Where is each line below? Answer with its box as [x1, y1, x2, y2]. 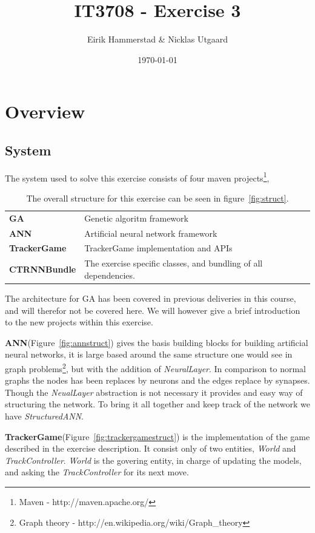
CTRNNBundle [9, 263, 76, 276]
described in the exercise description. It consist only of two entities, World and [5, 442, 296, 455]
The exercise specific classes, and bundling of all [84, 257, 263, 270]
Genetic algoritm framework [84, 211, 188, 224]
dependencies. [84, 268, 135, 281]
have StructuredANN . [5, 410, 84, 423]
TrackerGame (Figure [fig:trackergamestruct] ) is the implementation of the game [5, 430, 310, 443]
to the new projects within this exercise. [5, 316, 153, 328]
